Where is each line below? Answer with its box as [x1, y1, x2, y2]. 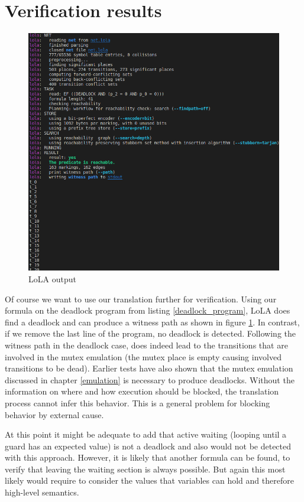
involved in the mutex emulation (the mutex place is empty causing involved [5, 350, 282, 363]
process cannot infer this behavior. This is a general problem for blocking [5, 396, 270, 409]
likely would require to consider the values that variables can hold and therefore [5, 474, 294, 487]
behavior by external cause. [5, 408, 104, 420]
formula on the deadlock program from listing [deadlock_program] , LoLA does [5, 304, 290, 317]
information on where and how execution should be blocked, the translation [5, 385, 279, 397]
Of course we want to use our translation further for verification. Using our [5, 292, 277, 305]
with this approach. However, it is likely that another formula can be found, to [5, 451, 290, 464]
